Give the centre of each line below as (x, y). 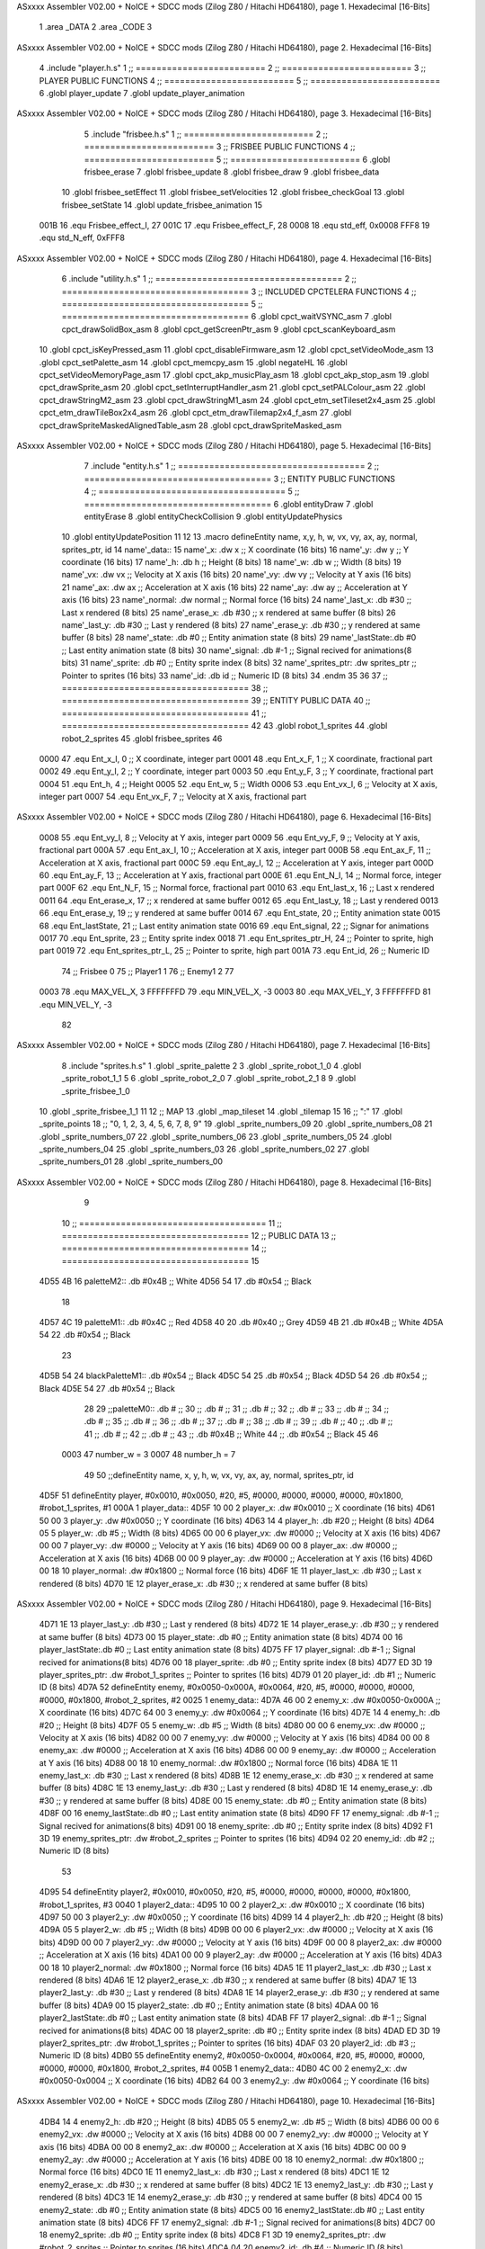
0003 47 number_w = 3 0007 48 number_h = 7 (149, 1455)
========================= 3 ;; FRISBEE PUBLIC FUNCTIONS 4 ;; (220, 147)
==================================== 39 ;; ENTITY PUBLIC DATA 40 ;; (216, 701)
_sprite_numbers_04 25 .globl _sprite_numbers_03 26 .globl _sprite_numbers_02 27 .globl (204, 1149)
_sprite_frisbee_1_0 (96, 1091)
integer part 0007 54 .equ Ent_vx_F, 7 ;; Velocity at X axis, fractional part (173, 797)
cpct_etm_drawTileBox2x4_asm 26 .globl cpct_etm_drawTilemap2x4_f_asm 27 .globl (195, 413)
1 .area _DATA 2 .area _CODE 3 (96, 27)
